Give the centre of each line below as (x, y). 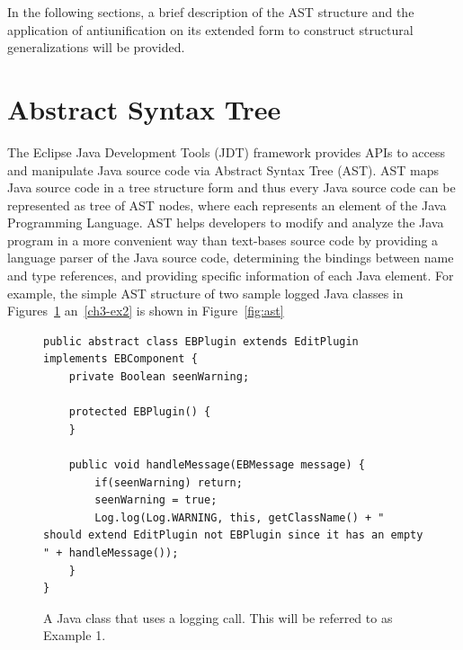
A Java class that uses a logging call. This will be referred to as (218, 617)
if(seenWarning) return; (169, 482)
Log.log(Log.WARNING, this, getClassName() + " (240, 517)
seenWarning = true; (156, 500)
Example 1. (75, 635)
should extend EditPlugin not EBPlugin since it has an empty (233, 535)
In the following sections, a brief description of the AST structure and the (211, 12)
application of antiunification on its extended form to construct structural (210, 29)
